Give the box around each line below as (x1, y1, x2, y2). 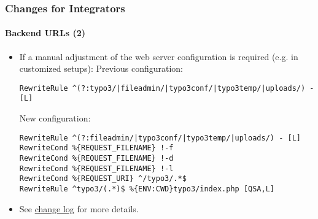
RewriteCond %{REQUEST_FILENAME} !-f (19, 144, 174, 153)
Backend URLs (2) (5, 26, 86, 39)
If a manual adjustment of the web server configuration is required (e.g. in (19, 50, 298, 63)
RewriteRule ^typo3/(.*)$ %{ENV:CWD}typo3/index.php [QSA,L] (19, 185, 275, 194)
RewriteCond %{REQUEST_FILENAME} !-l (19, 164, 174, 173)
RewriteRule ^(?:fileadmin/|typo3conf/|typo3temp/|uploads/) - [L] (19, 133, 301, 142)
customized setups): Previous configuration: (19, 62, 184, 75)
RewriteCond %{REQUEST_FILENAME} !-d (19, 154, 174, 163)
